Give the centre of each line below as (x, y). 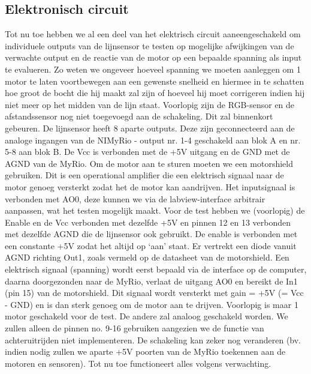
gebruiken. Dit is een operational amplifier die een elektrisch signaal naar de (144, 175)
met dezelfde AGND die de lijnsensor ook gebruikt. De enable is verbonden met (151, 234)
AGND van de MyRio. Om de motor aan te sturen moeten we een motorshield (149, 163)
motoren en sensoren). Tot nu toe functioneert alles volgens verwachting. (138, 363)
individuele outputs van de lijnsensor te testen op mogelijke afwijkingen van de (150, 45)
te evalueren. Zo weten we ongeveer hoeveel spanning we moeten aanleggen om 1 (153, 69)
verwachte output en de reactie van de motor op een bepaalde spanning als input (153, 57)
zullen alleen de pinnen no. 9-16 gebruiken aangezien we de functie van (135, 328)
